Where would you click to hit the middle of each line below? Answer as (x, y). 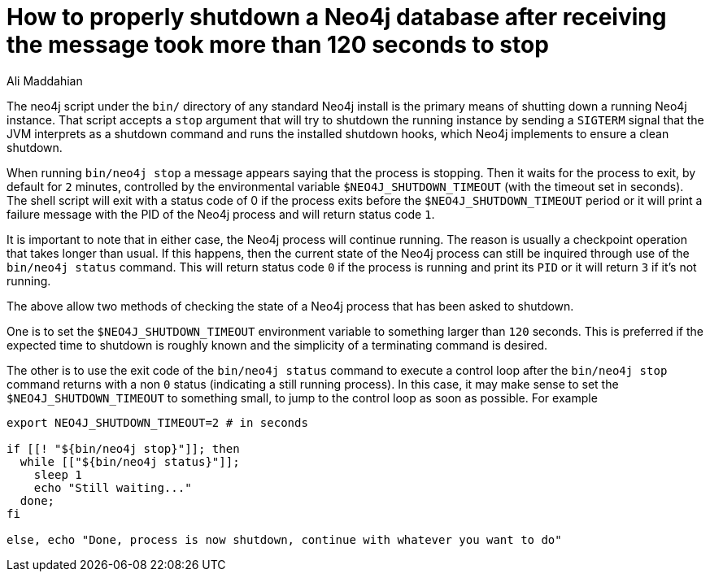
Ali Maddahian (45, 80)
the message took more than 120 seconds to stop (278, 45)
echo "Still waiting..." (113, 487)
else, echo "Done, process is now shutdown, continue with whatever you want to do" (284, 539)
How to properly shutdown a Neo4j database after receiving (337, 17)
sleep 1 (58, 474)
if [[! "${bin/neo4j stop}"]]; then (123, 448)
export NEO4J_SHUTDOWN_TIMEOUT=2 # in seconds (157, 422)
